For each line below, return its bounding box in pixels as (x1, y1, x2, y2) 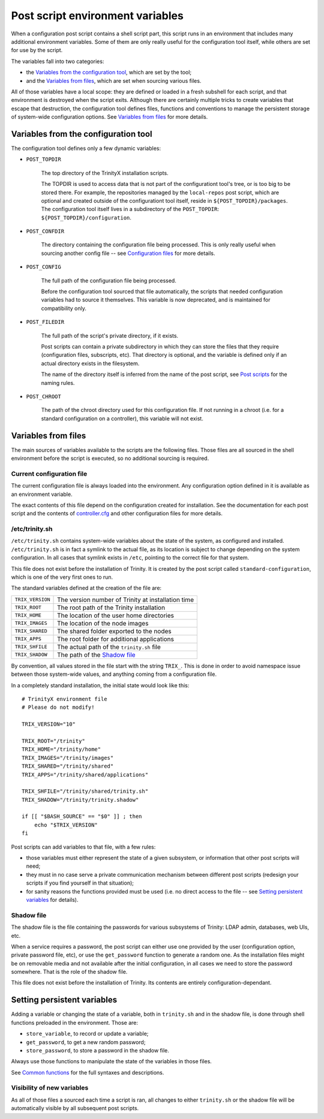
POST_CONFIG (26, 264, 61, 270)
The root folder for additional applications (57, 634, 174, 643)
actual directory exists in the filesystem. (41, 360, 140, 367)
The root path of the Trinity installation (57, 603, 165, 612)
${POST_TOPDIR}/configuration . (41, 213, 132, 221)
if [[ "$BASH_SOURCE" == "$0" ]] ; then (22, 813, 142, 820)
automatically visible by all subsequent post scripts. (11, 1105, 139, 1112)
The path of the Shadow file (57, 651, 136, 659)
